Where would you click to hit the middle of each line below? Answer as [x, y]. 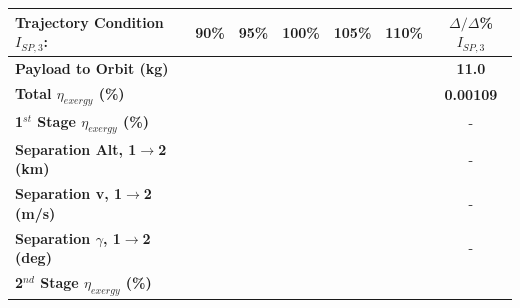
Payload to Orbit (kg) [92, 67]
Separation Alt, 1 [76, 148]
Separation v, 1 [69, 193]
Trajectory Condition [89, 21]
